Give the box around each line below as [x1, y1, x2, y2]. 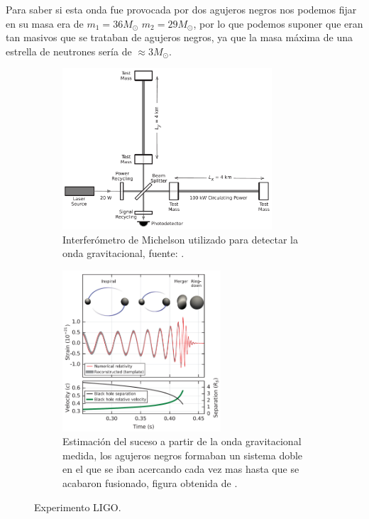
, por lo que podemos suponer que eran [193, 16, 363, 31]
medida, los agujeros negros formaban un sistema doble [62, 447, 303, 462]
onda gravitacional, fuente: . [62, 246, 184, 261]
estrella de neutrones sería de [6, 43, 132, 58]
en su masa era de [6, 16, 84, 31]
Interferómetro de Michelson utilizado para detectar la [62, 231, 298, 246]
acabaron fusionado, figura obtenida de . [62, 476, 238, 491]
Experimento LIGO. [34, 499, 121, 514]
